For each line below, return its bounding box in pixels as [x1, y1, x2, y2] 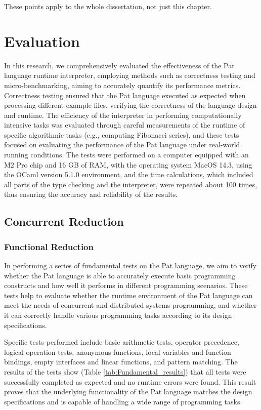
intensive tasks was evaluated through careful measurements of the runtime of [4, 119, 245, 130]
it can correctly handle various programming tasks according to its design [4, 310, 232, 320]
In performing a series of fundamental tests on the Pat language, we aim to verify [4, 260, 257, 271]
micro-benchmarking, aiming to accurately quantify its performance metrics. [4, 79, 241, 90]
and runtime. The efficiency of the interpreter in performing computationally [4, 109, 242, 120]
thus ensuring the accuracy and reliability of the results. [4, 189, 178, 199]
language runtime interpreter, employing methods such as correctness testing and [4, 70, 255, 80]
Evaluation [4, 30, 80, 51]
